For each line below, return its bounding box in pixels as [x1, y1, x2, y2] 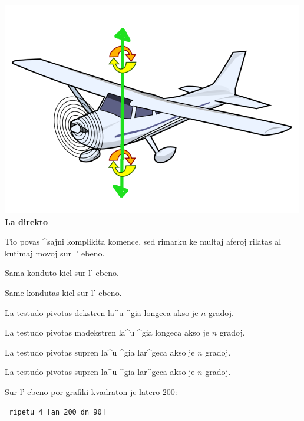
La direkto [5, 215, 48, 228]
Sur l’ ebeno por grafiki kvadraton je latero [5, 385, 160, 397]
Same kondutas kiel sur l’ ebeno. [5, 286, 122, 298]
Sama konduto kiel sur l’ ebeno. [5, 267, 119, 279]
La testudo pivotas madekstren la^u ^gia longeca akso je [5, 326, 210, 338]
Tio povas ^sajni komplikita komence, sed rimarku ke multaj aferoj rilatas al [5, 235, 282, 248]
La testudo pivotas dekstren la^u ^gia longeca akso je [5, 306, 199, 318]
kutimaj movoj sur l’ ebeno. [5, 246, 105, 259]
